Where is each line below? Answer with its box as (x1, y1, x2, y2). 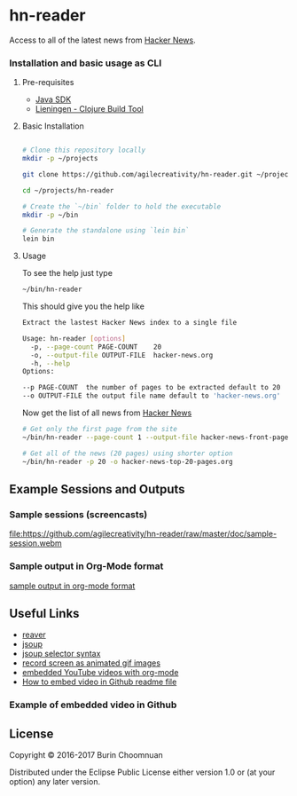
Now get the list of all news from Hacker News (21, 407, 192, 418)
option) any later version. (9, 776, 100, 787)
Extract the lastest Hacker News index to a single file (21, 319, 238, 327)
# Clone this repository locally (21, 146, 146, 155)
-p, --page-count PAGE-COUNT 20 (30, 343, 162, 351)
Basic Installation (21, 121, 84, 131)
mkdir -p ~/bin (21, 210, 79, 219)
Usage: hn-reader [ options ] (21, 334, 126, 343)
